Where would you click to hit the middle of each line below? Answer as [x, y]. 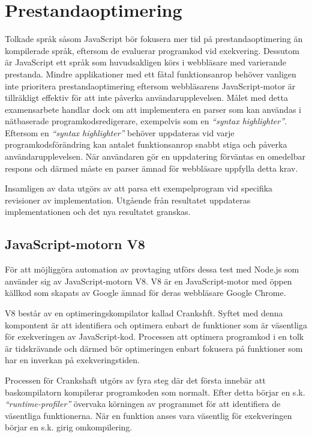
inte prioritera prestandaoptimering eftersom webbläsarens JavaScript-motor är [150, 86]
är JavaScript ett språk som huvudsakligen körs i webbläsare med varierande [146, 62]
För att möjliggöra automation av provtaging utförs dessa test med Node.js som [152, 269]
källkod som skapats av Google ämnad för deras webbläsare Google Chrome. [145, 293]
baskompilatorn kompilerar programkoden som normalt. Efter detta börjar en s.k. [155, 392]
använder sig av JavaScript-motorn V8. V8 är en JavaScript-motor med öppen [148, 281]
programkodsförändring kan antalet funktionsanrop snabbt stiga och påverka [146, 144]
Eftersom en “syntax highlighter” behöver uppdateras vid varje [120, 132]
